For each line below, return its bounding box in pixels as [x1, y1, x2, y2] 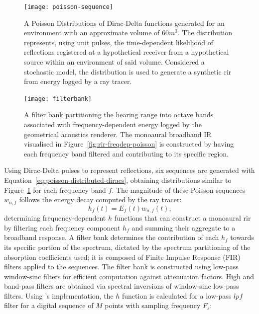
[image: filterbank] [24, 95, 92, 102]
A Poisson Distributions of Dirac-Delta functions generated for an [24, 17, 225, 28]
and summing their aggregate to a [131, 222, 236, 233]
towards [230, 232, 254, 242]
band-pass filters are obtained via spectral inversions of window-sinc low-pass [4, 281, 239, 291]
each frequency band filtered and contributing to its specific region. [24, 148, 229, 158]
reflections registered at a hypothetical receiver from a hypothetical [24, 47, 229, 57]
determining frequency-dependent [4, 213, 106, 223]
